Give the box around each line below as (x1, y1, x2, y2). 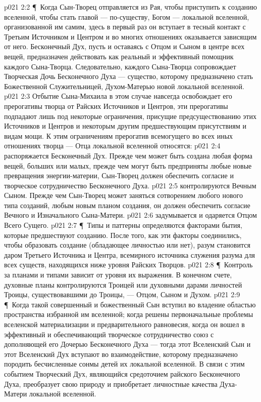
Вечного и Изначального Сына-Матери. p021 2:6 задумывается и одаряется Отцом (4, 210, 257, 220)
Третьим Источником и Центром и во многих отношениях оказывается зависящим (4, 31, 257, 42)
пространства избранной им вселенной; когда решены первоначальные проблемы (4, 309, 253, 319)
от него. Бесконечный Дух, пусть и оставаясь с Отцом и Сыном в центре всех (4, 41, 245, 52)
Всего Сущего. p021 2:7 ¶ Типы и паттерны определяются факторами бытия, (4, 220, 242, 230)
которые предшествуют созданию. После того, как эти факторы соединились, (4, 229, 242, 240)
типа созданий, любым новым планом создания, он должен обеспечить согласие (4, 199, 250, 210)
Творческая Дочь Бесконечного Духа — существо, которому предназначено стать (4, 71, 253, 82)
